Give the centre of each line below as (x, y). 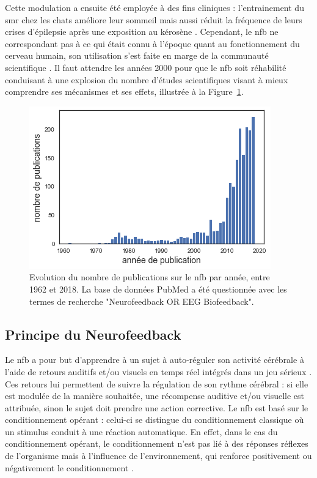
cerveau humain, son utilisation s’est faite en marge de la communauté (137, 55)
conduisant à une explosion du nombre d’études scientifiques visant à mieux (147, 79)
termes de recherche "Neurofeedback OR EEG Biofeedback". (142, 301)
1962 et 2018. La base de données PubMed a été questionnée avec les (158, 289)
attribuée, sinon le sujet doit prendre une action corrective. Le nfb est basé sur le (157, 407)
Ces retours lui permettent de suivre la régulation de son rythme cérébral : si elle (157, 383)
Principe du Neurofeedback (93, 334)
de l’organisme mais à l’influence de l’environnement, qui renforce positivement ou (158, 456)
